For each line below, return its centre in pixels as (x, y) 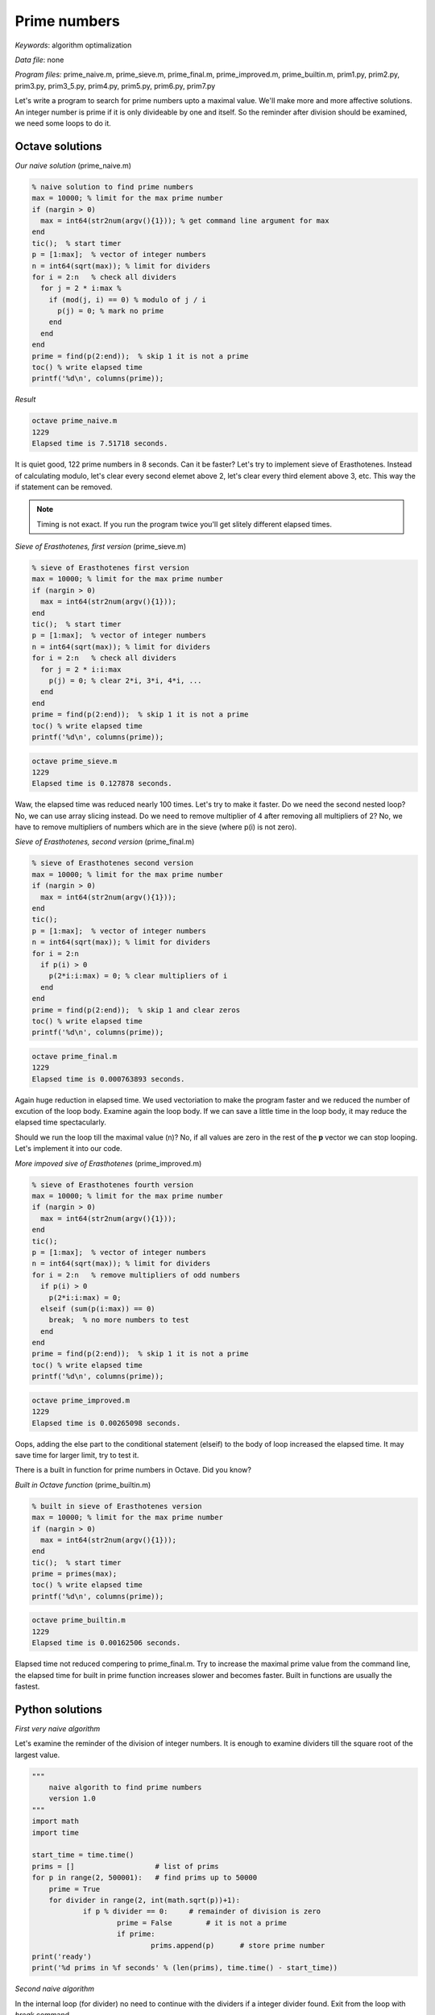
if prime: (137, 1934)
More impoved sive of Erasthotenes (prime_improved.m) (108, 1163)
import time (56, 1832)
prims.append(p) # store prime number (238, 1945)
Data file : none (39, 60)
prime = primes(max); (75, 1574)
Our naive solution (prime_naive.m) (73, 165)
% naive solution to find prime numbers (112, 187)
